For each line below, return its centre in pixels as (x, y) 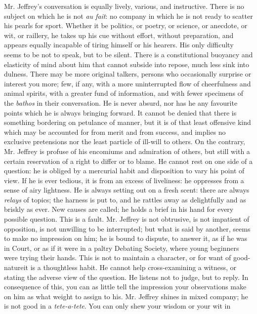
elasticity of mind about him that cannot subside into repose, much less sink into (127, 64)
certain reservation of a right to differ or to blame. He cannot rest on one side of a (128, 161)
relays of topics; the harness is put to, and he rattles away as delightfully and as (125, 199)
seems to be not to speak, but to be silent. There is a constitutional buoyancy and (128, 54)
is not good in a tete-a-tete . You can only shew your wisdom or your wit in (117, 306)
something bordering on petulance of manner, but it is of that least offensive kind (128, 122)
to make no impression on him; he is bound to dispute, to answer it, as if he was (126, 238)
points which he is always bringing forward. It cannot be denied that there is (120, 112)
